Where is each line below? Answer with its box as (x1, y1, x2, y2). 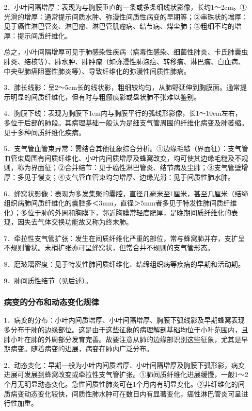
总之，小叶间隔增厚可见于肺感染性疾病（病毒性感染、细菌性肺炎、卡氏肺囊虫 (4, 47, 248, 57)
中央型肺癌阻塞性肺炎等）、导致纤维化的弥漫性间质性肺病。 (4, 66, 190, 76)
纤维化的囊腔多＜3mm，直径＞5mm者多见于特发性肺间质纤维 (44, 198, 237, 208)
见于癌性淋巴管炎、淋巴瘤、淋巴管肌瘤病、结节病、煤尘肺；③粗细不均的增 (4, 21, 241, 31)
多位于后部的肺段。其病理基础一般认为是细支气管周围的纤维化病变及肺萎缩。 (4, 117, 248, 127)
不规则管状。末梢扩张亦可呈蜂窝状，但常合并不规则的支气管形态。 (4, 242, 214, 253)
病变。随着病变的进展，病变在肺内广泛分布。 (10, 343, 153, 354)
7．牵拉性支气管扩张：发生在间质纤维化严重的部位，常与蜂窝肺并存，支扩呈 (4, 233, 245, 243)
